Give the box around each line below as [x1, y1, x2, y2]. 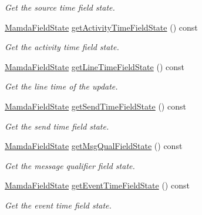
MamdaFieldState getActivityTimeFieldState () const [5, 21, 198, 33]
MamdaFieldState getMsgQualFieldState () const [5, 140, 183, 152]
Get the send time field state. [5, 120, 109, 132]
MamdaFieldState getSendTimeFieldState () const [5, 100, 186, 112]
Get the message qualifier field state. [5, 159, 135, 171]
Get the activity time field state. [5, 41, 119, 53]
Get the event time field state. [5, 199, 112, 211]
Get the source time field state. [5, 1, 115, 13]
